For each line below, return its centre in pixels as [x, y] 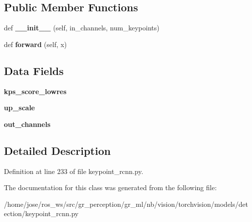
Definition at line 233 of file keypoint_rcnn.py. [74, 171]
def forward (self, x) [35, 44]
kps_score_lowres [35, 91]
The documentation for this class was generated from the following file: [110, 187]
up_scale [20, 108]
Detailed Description [57, 150]
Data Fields [34, 70]
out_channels [27, 124]
